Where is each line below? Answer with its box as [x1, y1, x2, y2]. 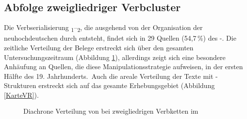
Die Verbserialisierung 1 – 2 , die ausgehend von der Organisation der [4, 22, 203, 33]
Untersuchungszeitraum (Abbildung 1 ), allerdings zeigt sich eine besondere [4, 52, 226, 62]
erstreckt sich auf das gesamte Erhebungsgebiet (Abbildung [38, 80, 215, 90]
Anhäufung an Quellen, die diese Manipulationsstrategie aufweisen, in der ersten [4, 61, 243, 72]
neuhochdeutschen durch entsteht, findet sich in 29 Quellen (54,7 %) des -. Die [4, 33, 236, 43]
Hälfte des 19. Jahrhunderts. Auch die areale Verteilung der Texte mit [4, 71, 214, 81]
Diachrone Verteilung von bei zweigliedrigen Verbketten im [23, 106, 198, 116]
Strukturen [4, 80, 36, 90]
